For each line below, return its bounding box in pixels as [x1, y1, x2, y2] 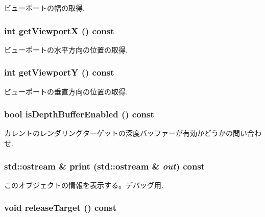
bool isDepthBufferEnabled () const [4, 108, 154, 120]
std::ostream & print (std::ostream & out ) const [4, 159, 205, 172]
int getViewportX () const [4, 24, 114, 37]
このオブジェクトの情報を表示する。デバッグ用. [4, 179, 163, 190]
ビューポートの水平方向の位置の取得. [4, 44, 128, 55]
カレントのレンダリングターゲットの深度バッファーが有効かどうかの [4, 128, 233, 138]
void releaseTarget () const [4, 201, 117, 214]
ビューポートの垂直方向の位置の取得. [4, 86, 128, 97]
